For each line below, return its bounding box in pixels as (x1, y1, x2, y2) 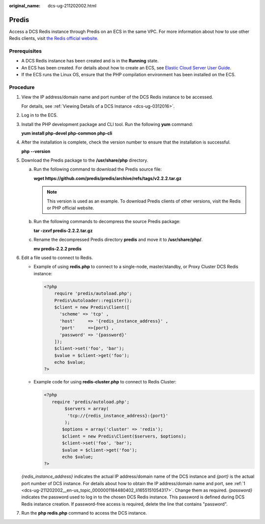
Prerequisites (9, 48, 42, 55)
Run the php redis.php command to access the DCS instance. (21, 510, 147, 516)
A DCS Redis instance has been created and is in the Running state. (21, 58, 159, 64)
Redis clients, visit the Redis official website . (9, 35, 99, 41)
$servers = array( (64, 406, 109, 411)
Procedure (9, 84, 35, 90)
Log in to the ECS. (21, 112, 58, 118)
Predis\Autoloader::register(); (54, 297, 132, 303)
